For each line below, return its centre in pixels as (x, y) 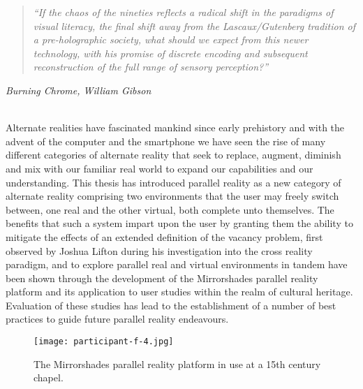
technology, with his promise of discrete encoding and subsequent (170, 53)
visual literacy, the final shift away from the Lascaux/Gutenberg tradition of (194, 25)
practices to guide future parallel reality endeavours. (117, 319)
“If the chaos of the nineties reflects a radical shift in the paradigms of (183, 12)
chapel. (49, 377)
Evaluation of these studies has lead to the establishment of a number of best (171, 305)
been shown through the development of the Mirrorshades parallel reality (162, 278)
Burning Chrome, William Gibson (79, 90)
